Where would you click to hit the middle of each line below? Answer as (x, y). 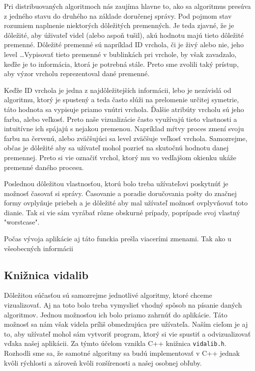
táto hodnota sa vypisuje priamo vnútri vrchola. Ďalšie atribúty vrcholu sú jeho (124, 109)
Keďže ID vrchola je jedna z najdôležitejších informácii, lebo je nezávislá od (118, 90)
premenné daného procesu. (44, 167)
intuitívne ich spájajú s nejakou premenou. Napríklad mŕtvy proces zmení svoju (124, 128)
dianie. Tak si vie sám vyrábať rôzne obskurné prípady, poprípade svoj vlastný (122, 212)
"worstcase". (22, 222)
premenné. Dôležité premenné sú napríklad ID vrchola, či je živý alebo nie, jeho (124, 44)
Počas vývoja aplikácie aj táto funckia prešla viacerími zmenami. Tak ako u (118, 239)
